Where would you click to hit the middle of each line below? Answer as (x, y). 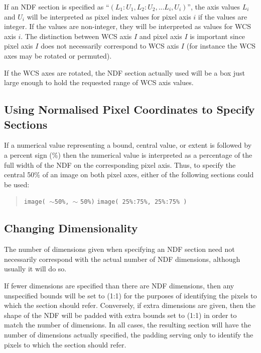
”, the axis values (214, 7)
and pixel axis (161, 36)
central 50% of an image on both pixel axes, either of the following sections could (129, 174)
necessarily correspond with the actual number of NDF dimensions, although (122, 259)
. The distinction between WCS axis (76, 36)
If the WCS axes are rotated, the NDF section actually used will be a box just (124, 72)
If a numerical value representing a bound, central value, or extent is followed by (128, 145)
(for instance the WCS (221, 46)
